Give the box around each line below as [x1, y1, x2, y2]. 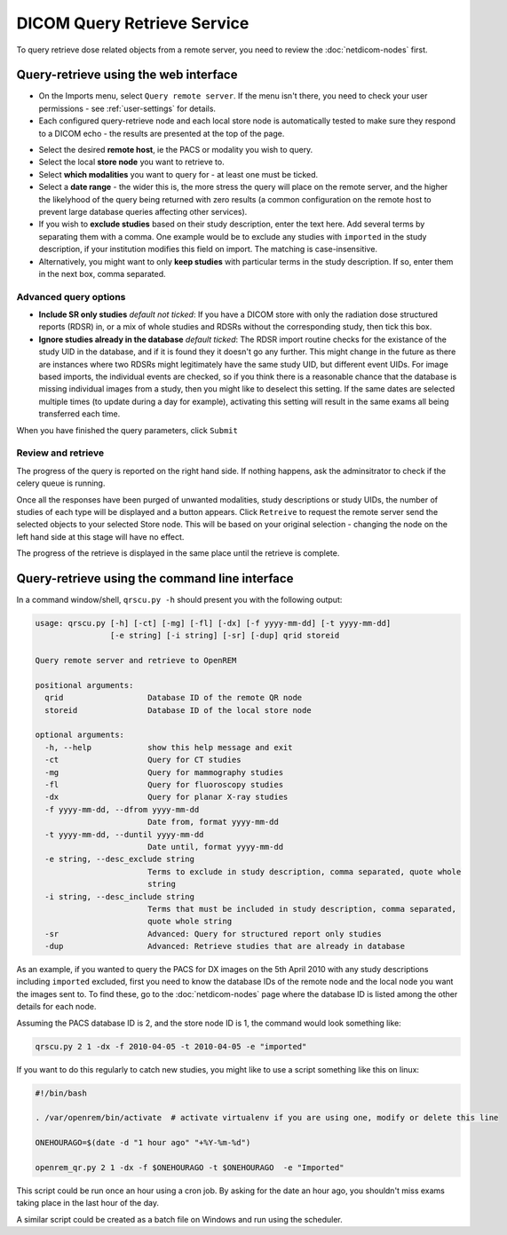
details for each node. [16, 1001, 97, 1012]
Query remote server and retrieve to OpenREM [35, 655, 237, 666]
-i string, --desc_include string [44, 891, 195, 901]
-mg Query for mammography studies [44, 767, 284, 777]
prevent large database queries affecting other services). [38, 206, 248, 217]
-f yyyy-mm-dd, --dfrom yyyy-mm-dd [44, 804, 200, 814]
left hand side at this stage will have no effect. [16, 531, 185, 542]
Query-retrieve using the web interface [16, 67, 238, 83]
